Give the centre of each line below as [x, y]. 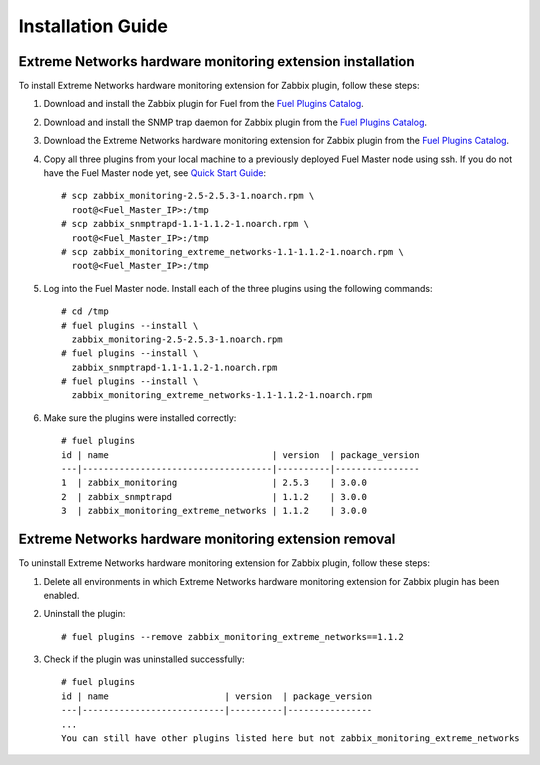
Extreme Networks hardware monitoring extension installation [216, 61]
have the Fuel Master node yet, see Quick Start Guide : [155, 173]
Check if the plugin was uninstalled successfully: [144, 659]
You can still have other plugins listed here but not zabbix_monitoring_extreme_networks [290, 738]
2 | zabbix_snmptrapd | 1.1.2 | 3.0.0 [214, 496]
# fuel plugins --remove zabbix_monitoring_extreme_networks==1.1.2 [232, 636]
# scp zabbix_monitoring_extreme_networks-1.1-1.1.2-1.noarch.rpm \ [232, 251]
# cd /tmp [85, 311]
